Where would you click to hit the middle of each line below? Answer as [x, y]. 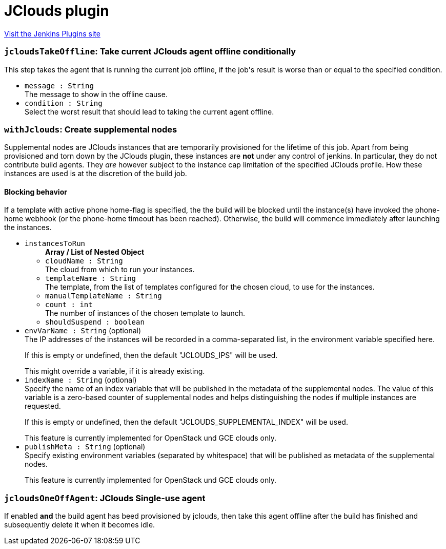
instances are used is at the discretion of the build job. [96, 174]
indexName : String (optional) [81, 380]
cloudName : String [84, 261]
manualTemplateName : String [104, 296]
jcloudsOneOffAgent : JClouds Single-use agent [105, 498]
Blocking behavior [36, 192]
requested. [43, 406]
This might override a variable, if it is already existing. [115, 371]
